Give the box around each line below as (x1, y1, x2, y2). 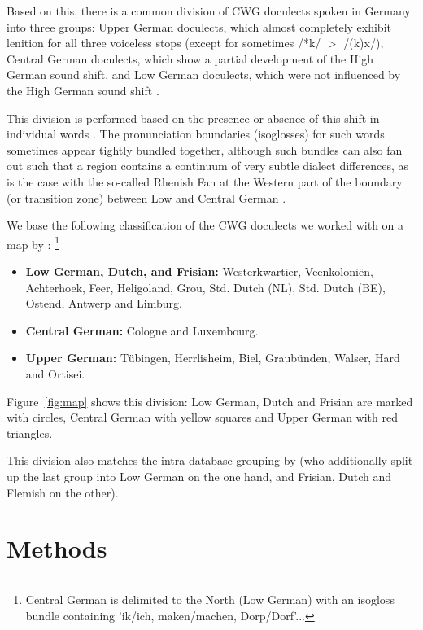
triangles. (7, 424, 53, 441)
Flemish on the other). (7, 483, 119, 501)
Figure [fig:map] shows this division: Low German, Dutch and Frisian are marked (7, 392, 413, 409)
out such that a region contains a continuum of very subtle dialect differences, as (7, 157, 408, 174)
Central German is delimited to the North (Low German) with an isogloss (25, 591, 395, 608)
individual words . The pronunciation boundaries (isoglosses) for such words (7, 125, 385, 142)
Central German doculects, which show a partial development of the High (7, 50, 374, 67)
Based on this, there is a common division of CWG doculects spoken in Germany (7, 2, 411, 19)
